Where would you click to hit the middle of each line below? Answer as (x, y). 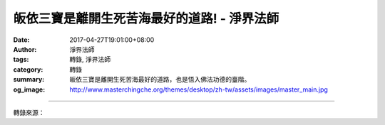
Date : (21, 40)
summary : (29, 80)
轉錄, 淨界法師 (90, 60)
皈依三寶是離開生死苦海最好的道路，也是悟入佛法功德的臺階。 (160, 80)
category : (28, 69)
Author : (25, 49)
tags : (21, 60)
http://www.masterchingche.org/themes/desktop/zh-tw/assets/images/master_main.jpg (199, 89)
